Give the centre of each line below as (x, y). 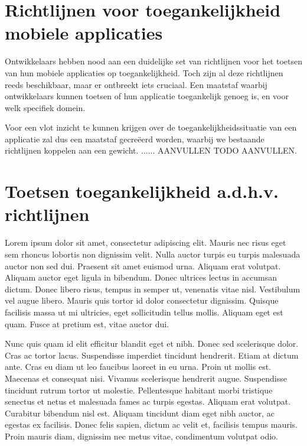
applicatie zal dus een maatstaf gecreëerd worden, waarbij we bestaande (135, 139)
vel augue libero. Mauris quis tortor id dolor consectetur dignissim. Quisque (142, 300)
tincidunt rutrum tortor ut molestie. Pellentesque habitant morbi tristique (139, 390)
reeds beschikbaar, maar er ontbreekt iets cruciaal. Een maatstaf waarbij (136, 84)
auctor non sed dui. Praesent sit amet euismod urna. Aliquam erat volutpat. (143, 266)
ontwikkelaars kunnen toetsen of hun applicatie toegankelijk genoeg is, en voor (147, 96)
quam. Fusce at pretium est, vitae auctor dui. (87, 323)
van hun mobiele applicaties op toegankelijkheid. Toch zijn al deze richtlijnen (144, 72)
